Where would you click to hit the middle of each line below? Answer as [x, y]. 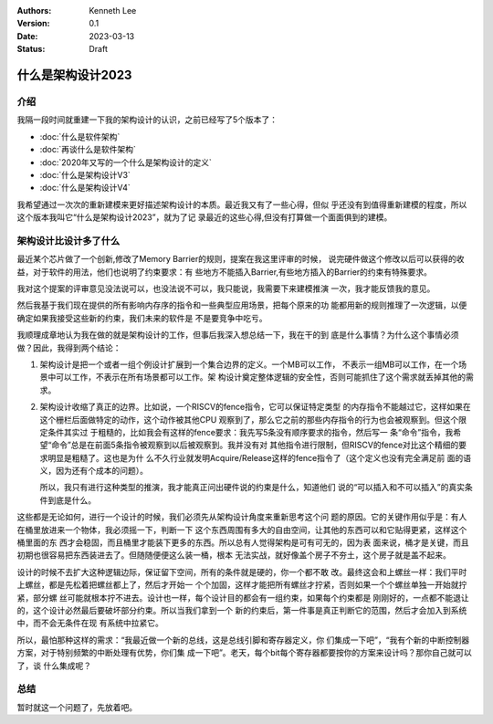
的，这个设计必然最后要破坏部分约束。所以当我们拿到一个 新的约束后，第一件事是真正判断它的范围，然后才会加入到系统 [242, 610]
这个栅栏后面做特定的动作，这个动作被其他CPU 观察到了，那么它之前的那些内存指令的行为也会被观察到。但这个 [249, 419]
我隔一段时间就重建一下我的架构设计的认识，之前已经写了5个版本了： [147, 120]
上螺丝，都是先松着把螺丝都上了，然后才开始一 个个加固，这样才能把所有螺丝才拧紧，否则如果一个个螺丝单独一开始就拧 [242, 585]
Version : [33, 24]
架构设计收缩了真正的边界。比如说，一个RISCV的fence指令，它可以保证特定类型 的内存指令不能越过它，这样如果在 [255, 407]
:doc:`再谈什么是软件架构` [88, 150]
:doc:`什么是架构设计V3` [85, 174]
